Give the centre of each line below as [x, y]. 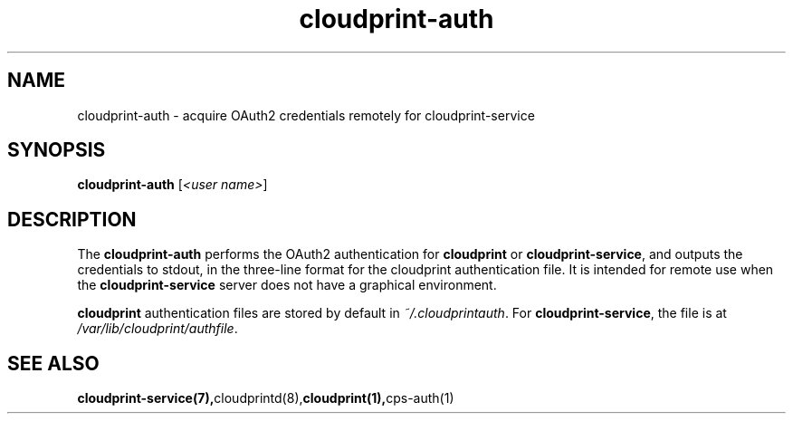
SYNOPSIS [57, 150]
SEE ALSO [53, 363]
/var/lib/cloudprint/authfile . [158, 329]
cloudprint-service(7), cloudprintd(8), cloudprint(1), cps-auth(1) [266, 398]
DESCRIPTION [72, 219]
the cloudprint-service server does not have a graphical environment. [287, 285]
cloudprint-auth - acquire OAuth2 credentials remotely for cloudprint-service [306, 115]
